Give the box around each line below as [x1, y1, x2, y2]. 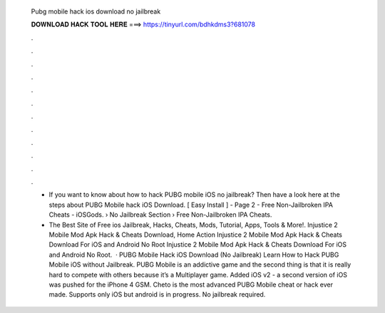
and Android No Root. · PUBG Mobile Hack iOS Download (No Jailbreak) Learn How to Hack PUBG [48, 250, 339, 259]
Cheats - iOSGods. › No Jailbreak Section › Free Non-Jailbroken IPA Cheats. [48, 210, 272, 219]
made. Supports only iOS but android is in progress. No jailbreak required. [48, 290, 266, 299]
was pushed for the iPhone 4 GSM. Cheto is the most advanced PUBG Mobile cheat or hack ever [48, 280, 333, 289]
